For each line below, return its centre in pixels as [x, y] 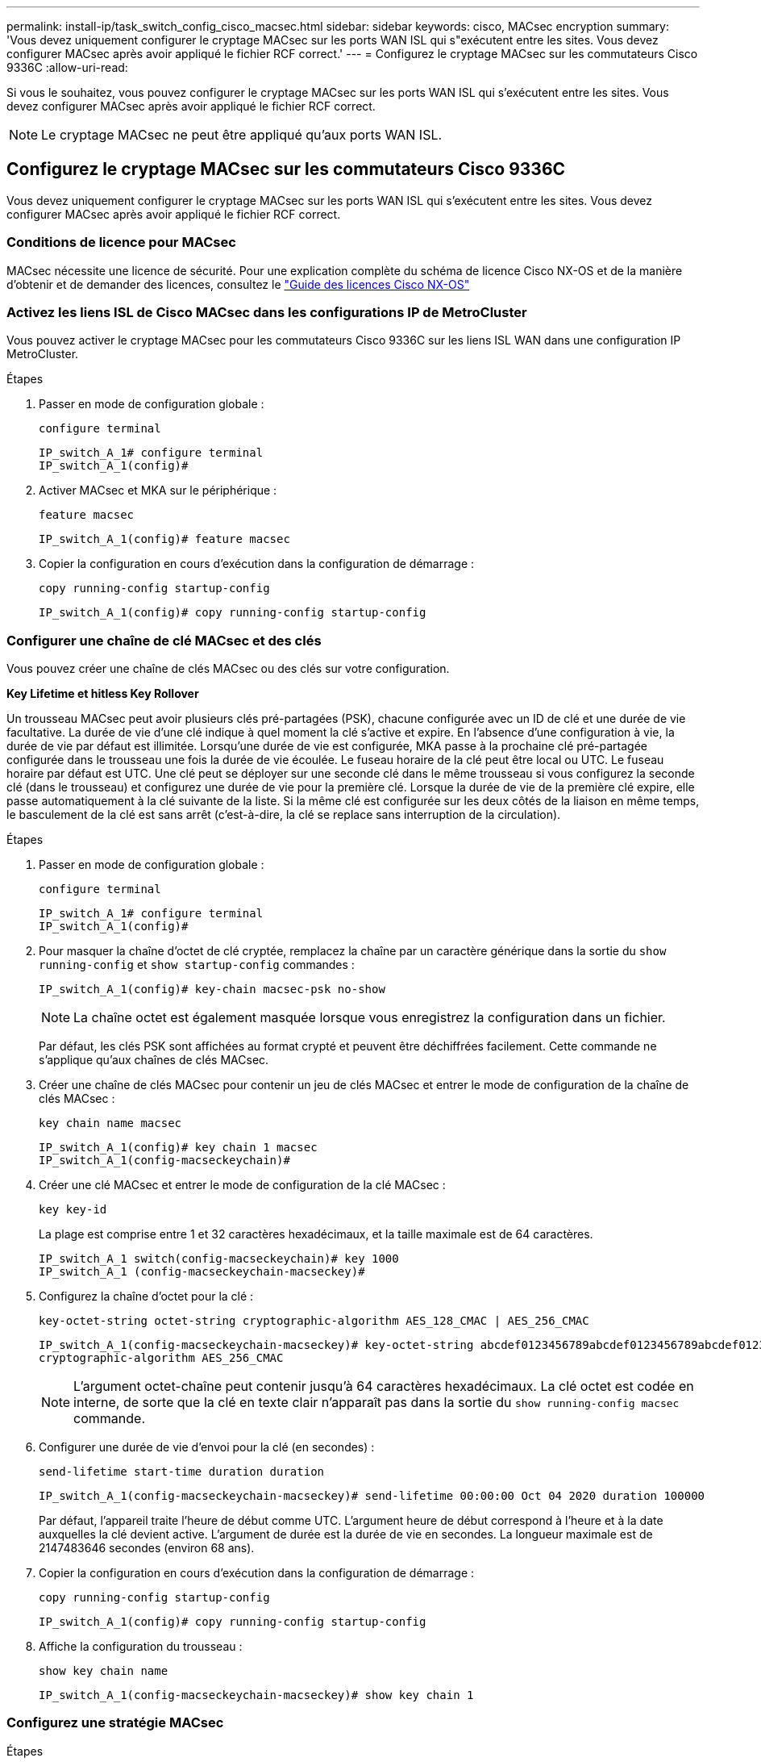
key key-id [73, 1210]
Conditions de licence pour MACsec [121, 242]
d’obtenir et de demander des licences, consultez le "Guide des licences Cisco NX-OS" [238, 284]
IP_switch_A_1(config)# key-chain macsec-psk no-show [212, 990]
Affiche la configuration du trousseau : [141, 1647]
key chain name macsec [110, 1123]
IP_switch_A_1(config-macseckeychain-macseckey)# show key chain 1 [256, 1695]
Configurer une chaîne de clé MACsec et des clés [164, 640]
